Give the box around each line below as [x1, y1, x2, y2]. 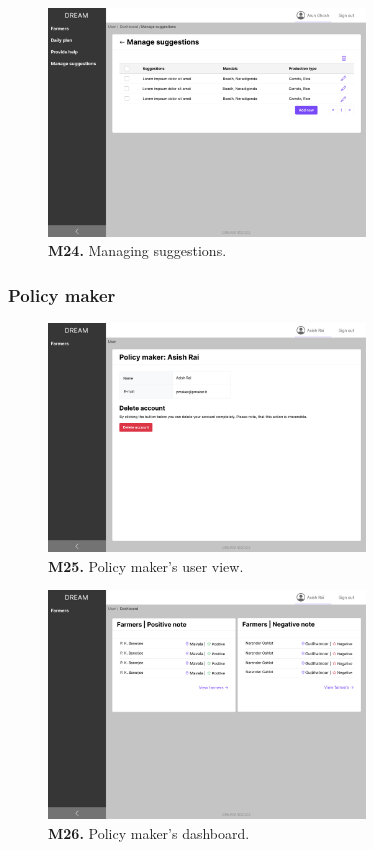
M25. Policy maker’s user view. [48, 555, 244, 576]
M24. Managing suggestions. [48, 240, 227, 261]
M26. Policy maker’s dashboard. [48, 822, 250, 843]
